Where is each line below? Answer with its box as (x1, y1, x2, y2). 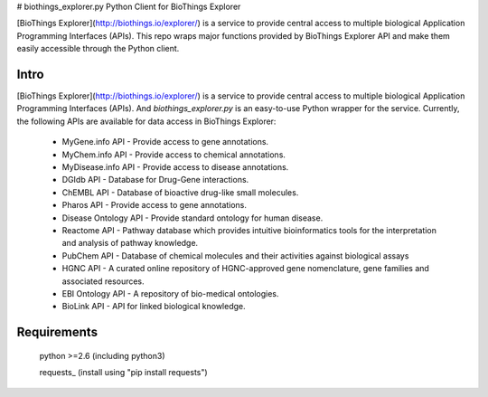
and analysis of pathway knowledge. (61, 238, 199, 249)
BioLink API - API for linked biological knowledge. (61, 301, 246, 312)
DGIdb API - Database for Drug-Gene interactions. (61, 175, 249, 185)
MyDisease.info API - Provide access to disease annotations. (61, 162, 289, 173)
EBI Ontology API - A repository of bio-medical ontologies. (61, 288, 279, 298)
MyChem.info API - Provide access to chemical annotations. (61, 149, 286, 160)
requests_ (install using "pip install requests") (39, 367, 208, 378)
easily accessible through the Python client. (16, 43, 180, 54)
